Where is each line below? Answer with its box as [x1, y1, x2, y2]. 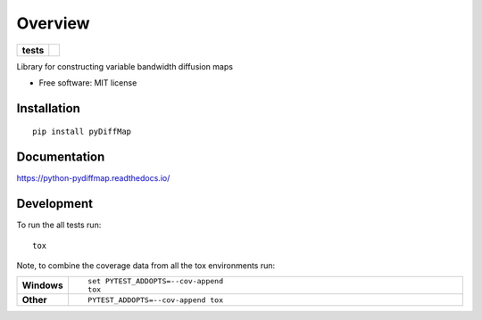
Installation [16, 101, 80, 116]
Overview [16, 13, 90, 33]
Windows [21, 279, 63, 291]
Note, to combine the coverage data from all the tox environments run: [16, 259, 276, 271]
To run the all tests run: [16, 219, 102, 231]
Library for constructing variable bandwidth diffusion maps [16, 61, 234, 71]
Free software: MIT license [38, 77, 137, 88]
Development [16, 196, 94, 211]
